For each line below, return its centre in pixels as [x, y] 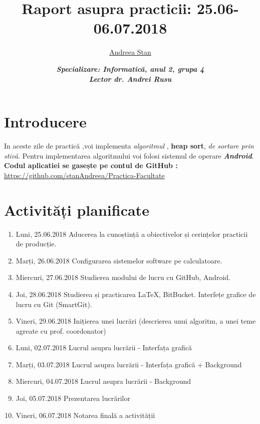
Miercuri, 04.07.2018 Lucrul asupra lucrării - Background [103, 381]
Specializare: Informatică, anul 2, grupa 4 [130, 68]
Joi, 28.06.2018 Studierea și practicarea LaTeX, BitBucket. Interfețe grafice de [136, 294]
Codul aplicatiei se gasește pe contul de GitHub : [91, 165]
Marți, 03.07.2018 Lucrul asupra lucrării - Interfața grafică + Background [129, 364]
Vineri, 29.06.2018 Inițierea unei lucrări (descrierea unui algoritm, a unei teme [136, 321]
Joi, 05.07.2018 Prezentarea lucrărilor [73, 398]
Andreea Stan [130, 52]
